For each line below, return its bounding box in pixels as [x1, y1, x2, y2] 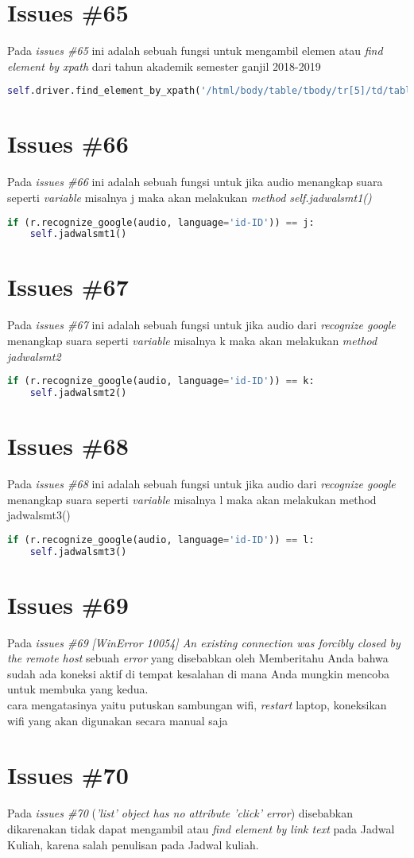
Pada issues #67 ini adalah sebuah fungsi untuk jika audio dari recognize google [7, 316, 396, 333]
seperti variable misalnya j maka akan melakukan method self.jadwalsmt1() [7, 188, 372, 205]
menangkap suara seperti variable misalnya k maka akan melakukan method [7, 332, 377, 348]
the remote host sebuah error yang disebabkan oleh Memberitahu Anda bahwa [7, 650, 389, 666]
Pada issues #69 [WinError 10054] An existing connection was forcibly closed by [7, 634, 400, 650]
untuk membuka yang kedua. [7, 681, 149, 697]
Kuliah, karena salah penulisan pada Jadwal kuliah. [7, 836, 259, 852]
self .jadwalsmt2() [29, 387, 127, 399]
